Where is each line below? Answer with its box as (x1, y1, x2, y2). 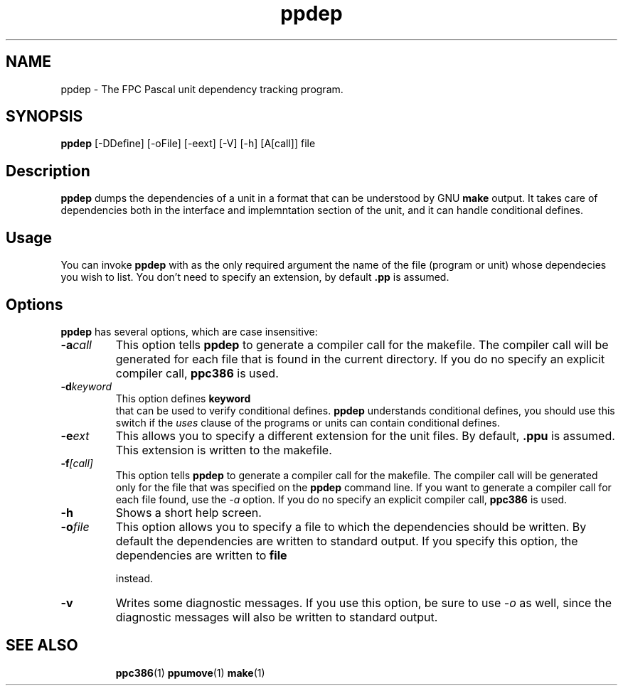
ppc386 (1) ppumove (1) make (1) (115, 666, 265, 679)
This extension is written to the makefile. (115, 442, 332, 457)
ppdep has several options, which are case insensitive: (60, 325, 318, 338)
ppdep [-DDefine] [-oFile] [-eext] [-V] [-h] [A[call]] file (60, 137, 316, 150)
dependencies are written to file (115, 547, 287, 562)
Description (6, 161, 90, 180)
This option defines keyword (115, 392, 251, 405)
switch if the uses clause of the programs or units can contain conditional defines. (115, 416, 500, 429)
